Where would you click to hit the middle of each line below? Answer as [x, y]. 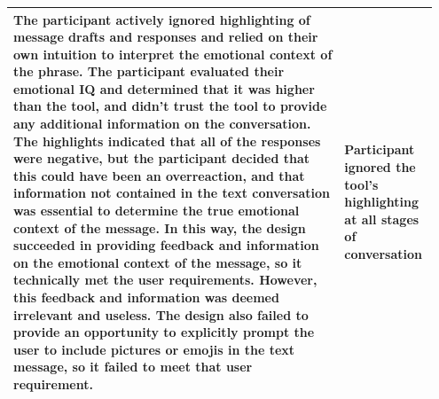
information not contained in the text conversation [172, 193]
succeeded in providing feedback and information [166, 245]
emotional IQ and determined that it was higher [164, 88]
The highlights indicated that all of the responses [167, 141]
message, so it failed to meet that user [133, 367]
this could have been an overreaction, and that [159, 175]
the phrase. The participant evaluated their [149, 71]
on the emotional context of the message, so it [158, 262]
